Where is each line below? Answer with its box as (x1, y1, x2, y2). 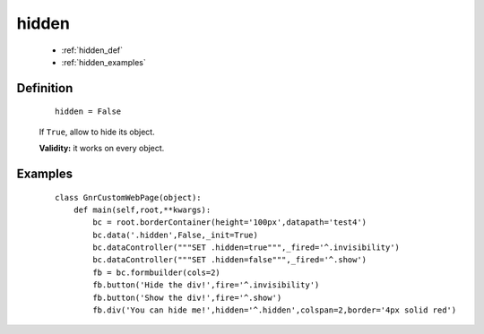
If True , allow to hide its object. (39, 126, 156, 137)
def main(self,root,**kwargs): (73, 204, 212, 215)
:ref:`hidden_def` (61, 45, 124, 56)
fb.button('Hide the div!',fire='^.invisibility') (92, 280, 320, 290)
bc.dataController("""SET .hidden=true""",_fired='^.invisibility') (92, 243, 401, 253)
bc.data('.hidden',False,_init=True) (92, 229, 259, 240)
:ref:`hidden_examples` (61, 56, 147, 67)
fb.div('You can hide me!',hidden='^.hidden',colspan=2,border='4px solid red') (92, 305, 457, 315)
